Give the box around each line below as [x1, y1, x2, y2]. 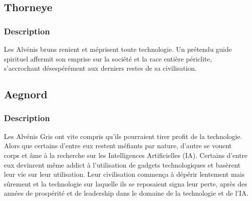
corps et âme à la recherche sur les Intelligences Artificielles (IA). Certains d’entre [4, 150, 248, 160]
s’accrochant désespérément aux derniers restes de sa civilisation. [4, 63, 197, 73]
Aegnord [4, 87, 48, 102]
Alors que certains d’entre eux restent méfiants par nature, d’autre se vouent [4, 140, 232, 151]
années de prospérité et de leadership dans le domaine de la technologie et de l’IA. [4, 188, 249, 198]
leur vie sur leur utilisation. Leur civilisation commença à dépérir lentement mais [4, 169, 245, 179]
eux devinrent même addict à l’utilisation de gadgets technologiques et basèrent [4, 159, 241, 170]
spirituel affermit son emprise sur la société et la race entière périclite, [4, 53, 212, 63]
